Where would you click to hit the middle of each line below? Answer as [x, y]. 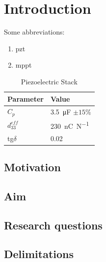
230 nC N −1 [70, 125]
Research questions [53, 225]
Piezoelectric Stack [49, 81]
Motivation [32, 167]
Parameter [26, 98]
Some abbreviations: [34, 32]
